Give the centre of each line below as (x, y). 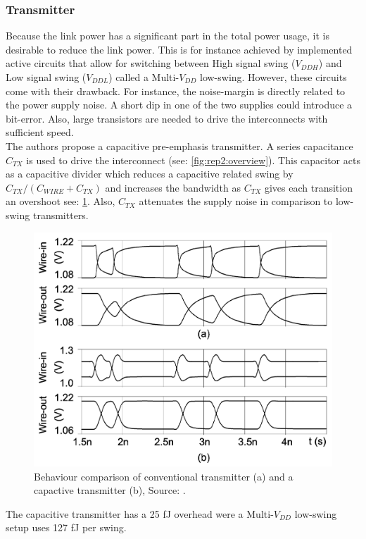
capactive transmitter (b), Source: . (110, 490)
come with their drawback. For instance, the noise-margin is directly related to (176, 91)
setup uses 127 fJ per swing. (66, 527)
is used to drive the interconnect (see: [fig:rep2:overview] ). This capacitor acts (193, 160)
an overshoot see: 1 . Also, (61, 201)
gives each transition (308, 187)
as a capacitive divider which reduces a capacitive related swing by (150, 174)
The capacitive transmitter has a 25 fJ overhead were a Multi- (140, 513)
